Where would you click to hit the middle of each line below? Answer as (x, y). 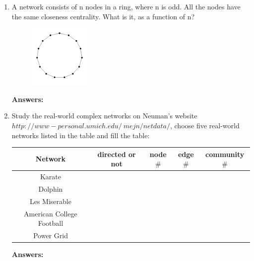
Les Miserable (50, 201)
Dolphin (51, 188)
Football (51, 223)
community (225, 154)
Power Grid (50, 235)
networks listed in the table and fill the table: (81, 135)
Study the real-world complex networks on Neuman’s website (104, 116)
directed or (117, 154)
